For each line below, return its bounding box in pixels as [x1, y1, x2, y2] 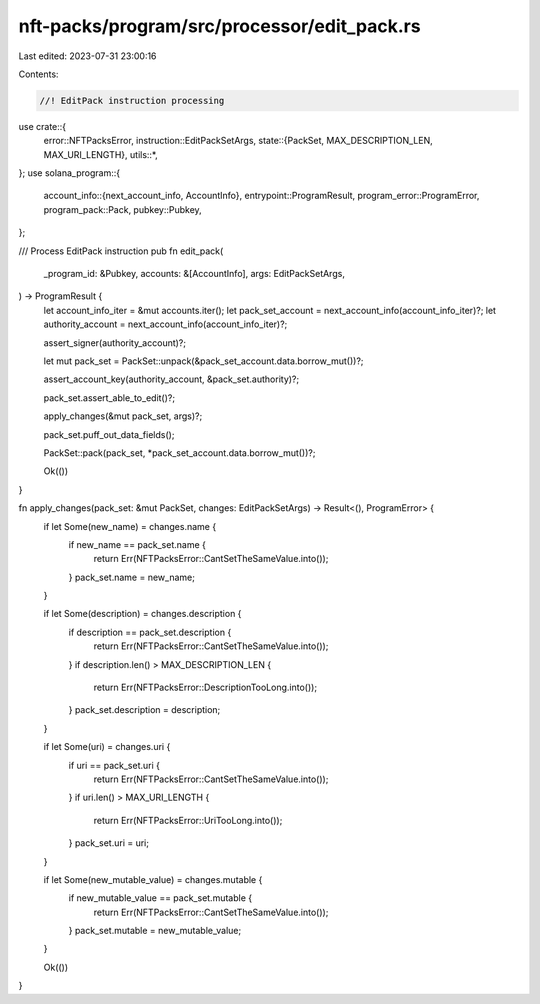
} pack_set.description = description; [68, 704, 221, 716]
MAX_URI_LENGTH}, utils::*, [43, 148, 159, 160]
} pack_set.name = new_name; [68, 571, 195, 583]
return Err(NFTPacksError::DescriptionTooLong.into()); [93, 681, 318, 694]
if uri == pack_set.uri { [68, 759, 160, 771]
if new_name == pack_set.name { [68, 538, 207, 550]
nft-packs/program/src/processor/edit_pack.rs [18, 15, 421, 37]
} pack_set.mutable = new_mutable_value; [68, 925, 242, 937]
